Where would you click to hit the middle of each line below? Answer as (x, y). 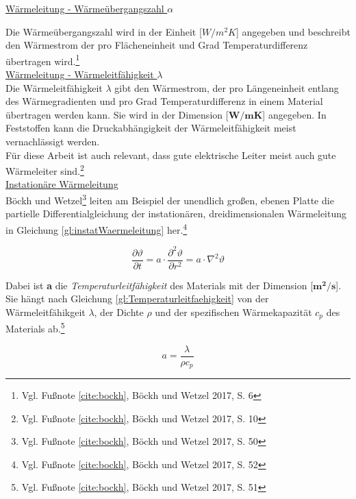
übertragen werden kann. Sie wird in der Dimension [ (117, 114)
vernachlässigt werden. (53, 141)
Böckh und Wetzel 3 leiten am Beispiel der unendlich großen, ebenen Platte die (170, 199)
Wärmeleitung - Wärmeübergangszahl (85, 8)
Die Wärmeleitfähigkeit (54, 87)
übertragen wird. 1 (43, 60)
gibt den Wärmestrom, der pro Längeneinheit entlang (227, 87)
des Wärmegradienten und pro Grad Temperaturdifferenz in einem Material (164, 101)
